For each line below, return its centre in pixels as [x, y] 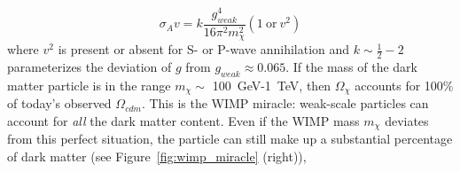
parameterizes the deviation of [90, 67]
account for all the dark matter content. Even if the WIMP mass [183, 121]
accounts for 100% [404, 85]
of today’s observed [59, 103]
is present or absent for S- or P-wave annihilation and [204, 49]
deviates [407, 121]
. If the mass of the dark [351, 67]
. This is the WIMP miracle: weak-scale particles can [285, 103]
